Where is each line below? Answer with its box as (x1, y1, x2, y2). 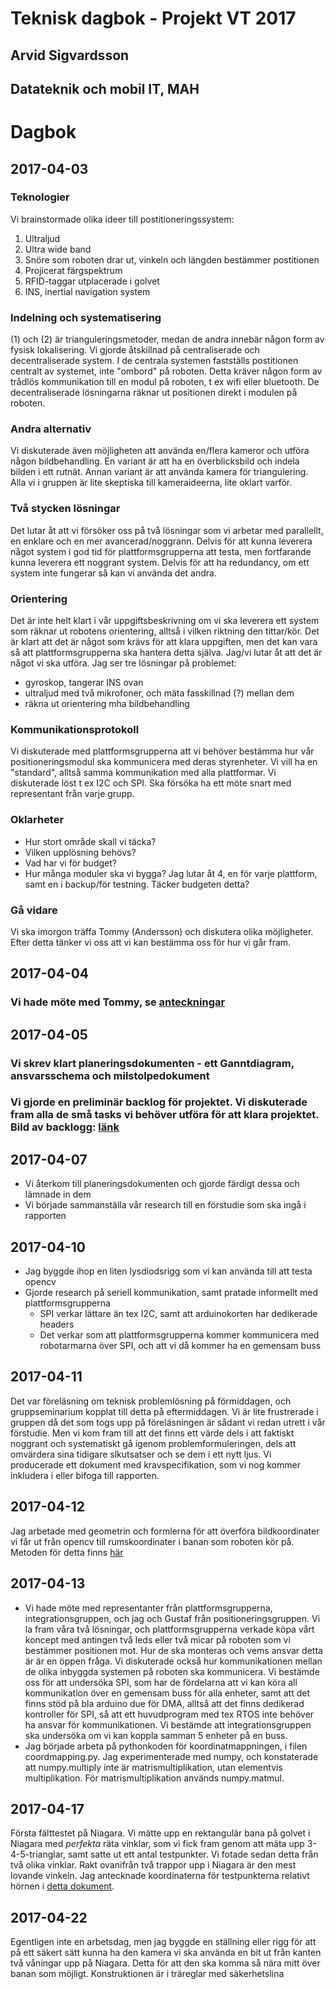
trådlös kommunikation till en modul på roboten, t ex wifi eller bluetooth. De (10, 376, 320, 388)
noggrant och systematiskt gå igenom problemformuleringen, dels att (10, 1437, 297, 1449)
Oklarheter (10, 813, 65, 827)
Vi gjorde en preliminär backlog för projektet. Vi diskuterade (10, 1095, 308, 1109)
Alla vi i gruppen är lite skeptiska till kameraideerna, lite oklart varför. (10, 477, 293, 489)
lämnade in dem (24, 1188, 92, 1201)
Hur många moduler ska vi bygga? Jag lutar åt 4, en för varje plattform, (24, 867, 318, 879)
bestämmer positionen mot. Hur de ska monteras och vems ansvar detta (24, 1644, 323, 1656)
